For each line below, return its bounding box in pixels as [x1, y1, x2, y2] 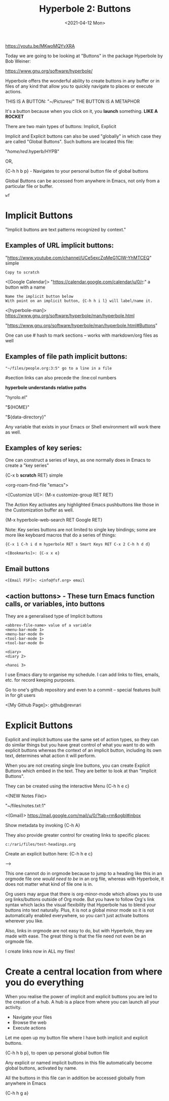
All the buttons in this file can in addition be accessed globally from [5, 1075, 145, 1081]
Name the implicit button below [5, 294, 73, 299]
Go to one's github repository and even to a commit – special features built [5, 687, 161, 693]
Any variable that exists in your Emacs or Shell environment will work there [5, 423, 161, 429]
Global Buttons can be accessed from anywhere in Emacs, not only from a [5, 178, 160, 184]
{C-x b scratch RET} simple [5, 472, 63, 479]
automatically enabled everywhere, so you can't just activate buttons [5, 912, 149, 918]
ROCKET [5, 113, 24, 120]
